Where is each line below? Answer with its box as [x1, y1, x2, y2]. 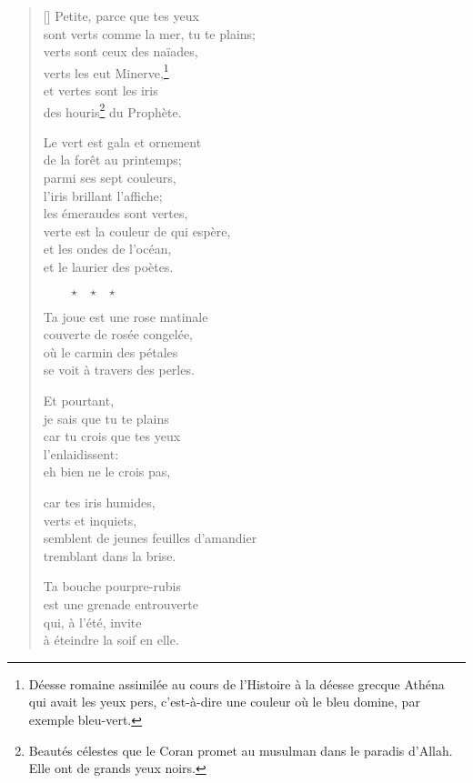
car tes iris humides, [43, 492, 156, 511]
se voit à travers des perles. [43, 360, 195, 379]
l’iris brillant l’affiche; [43, 186, 163, 205]
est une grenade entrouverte [43, 594, 198, 613]
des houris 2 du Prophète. [43, 99, 182, 121]
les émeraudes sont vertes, [43, 204, 188, 223]
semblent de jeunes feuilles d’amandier [43, 528, 257, 547]
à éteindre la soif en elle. [43, 630, 179, 649]
